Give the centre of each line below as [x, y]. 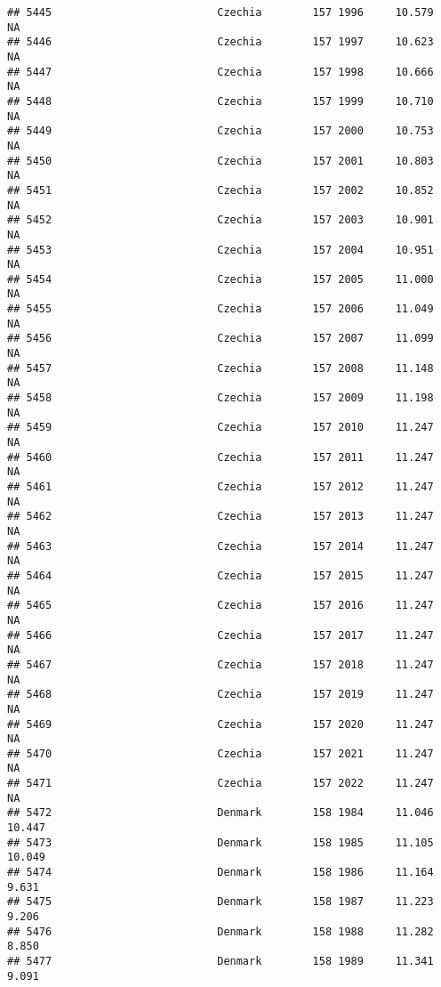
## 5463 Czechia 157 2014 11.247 [220, 546]
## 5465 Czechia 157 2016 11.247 [220, 606]
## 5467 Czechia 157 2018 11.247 [220, 664]
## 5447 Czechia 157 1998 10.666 [220, 72]
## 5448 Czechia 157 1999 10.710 [220, 101]
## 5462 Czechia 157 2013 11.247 [220, 517]
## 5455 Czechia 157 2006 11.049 [220, 309]
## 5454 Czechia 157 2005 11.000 [220, 279]
